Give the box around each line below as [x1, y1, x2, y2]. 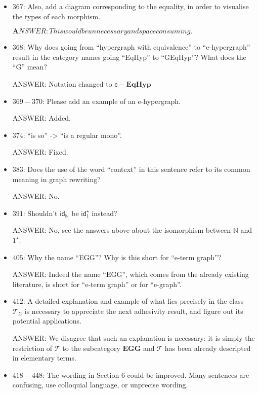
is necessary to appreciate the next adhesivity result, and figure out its [24, 305, 243, 316]
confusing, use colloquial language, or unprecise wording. [12, 379, 188, 390]
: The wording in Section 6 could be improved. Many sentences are [42, 369, 249, 380]
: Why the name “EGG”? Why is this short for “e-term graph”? [23, 252, 222, 262]
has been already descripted [164, 342, 251, 353]
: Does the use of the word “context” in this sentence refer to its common [23, 163, 250, 174]
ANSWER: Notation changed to [12, 78, 112, 89]
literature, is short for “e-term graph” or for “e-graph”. [12, 278, 182, 289]
